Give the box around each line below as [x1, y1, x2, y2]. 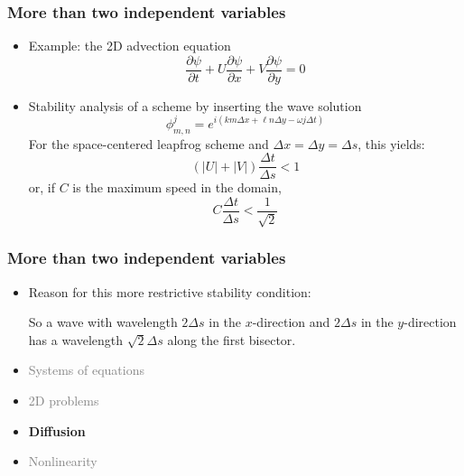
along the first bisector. [167, 330, 296, 349]
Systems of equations [28, 360, 144, 379]
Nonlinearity [28, 452, 97, 471]
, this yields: [357, 134, 425, 153]
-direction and [252, 313, 330, 331]
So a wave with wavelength [28, 313, 178, 331]
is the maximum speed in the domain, [72, 178, 282, 197]
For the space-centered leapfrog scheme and [28, 134, 269, 153]
